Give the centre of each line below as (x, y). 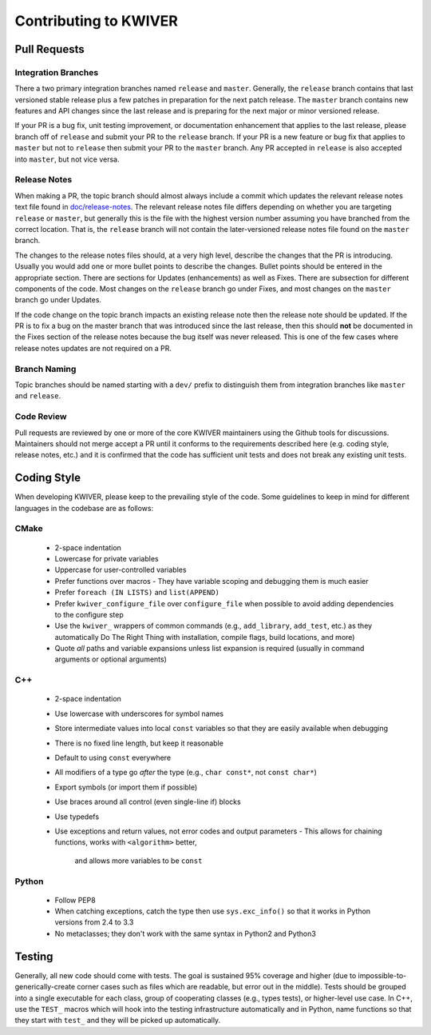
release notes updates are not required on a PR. (93, 348)
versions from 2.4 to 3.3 (94, 922)
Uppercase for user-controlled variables (121, 570)
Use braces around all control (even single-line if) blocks (148, 802)
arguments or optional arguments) (111, 659)
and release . (38, 396)
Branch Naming (45, 369)
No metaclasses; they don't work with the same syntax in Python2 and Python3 (186, 933)
